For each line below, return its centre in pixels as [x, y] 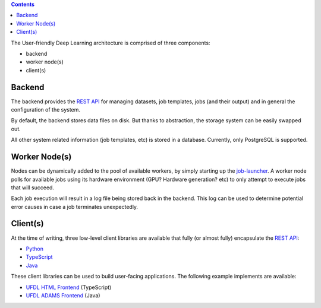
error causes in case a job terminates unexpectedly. [75, 207]
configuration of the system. [45, 110]
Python [35, 249]
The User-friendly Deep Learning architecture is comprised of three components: [111, 43]
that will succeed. [33, 188]
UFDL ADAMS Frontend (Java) [63, 295]
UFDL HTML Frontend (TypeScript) [69, 287]
